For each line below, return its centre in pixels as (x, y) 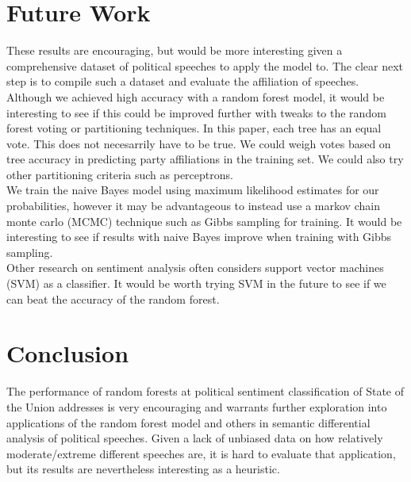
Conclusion (68, 353)
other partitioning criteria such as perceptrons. (120, 174)
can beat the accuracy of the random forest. (113, 298)
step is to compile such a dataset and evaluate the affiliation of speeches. (183, 81)
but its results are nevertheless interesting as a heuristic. (143, 469)
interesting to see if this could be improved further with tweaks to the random (196, 112)
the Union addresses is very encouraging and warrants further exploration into (197, 406)
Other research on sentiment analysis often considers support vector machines (195, 268)
